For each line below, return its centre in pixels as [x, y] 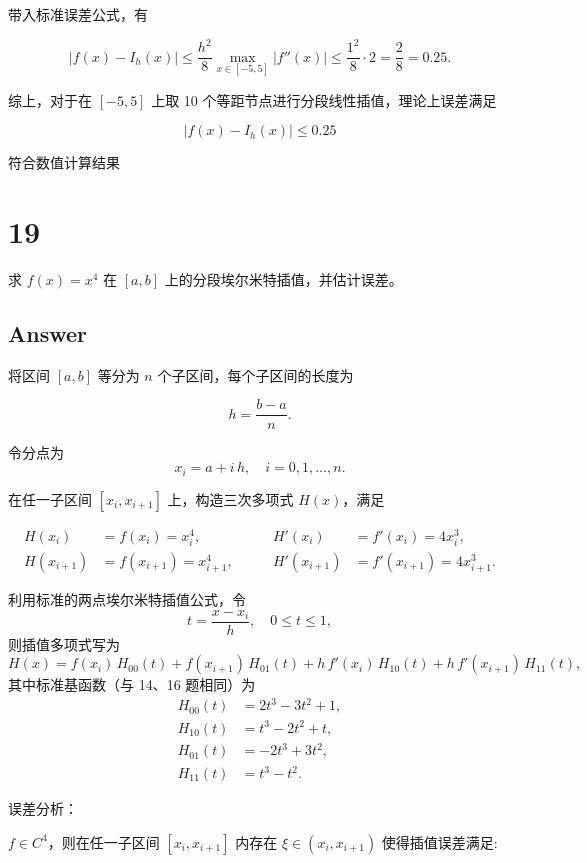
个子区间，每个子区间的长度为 [255, 374]
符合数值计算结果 [64, 162]
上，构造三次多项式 [230, 498]
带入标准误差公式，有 [78, 14]
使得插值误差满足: [439, 841]
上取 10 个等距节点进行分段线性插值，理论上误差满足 [324, 99]
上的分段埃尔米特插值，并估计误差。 [283, 279]
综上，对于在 [50, 99]
